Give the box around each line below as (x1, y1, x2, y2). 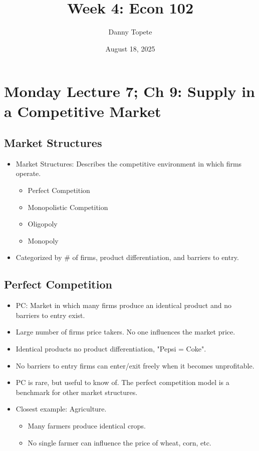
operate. (16, 168, 41, 178)
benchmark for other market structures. (16, 386, 138, 397)
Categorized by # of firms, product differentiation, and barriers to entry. (16, 252, 239, 262)
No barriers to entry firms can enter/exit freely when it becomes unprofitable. (16, 360, 254, 370)
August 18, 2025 (105, 43, 155, 53)
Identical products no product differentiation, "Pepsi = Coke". (16, 343, 206, 354)
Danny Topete (108, 26, 152, 37)
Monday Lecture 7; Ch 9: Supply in (4, 81, 255, 101)
